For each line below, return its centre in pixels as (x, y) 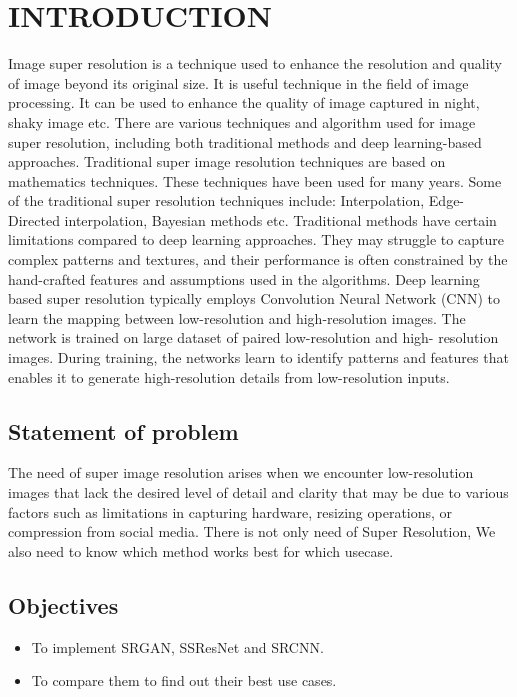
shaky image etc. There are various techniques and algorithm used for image (242, 121)
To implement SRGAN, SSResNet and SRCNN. (177, 646)
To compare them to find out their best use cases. (184, 680)
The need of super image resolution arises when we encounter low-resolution (241, 472)
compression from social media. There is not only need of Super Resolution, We (252, 531)
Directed (34, 219)
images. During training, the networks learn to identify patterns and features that (258, 357)
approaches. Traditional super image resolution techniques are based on (227, 161)
